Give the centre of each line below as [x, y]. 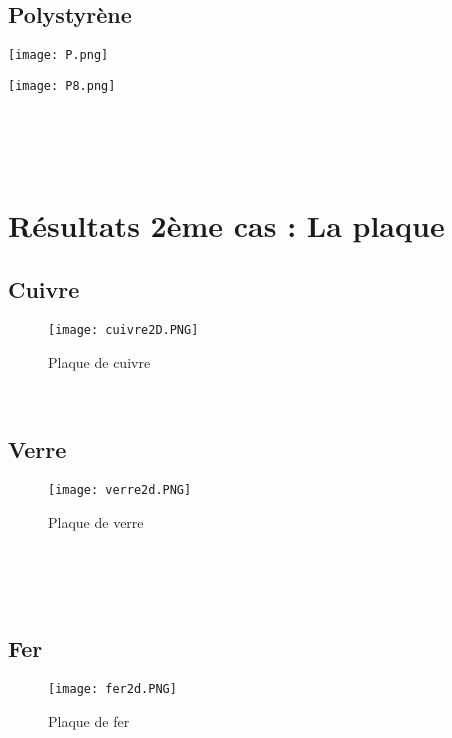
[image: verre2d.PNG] [120, 489]
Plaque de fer [89, 720]
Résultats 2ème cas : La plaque [226, 225]
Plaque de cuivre [99, 361]
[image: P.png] [58, 55]
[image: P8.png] [62, 85]
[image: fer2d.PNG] [112, 689]
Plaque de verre [96, 521]
